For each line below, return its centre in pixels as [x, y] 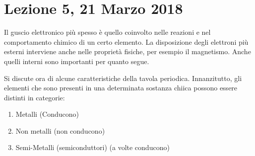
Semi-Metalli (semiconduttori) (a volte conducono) [93, 147]
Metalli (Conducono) [47, 114]
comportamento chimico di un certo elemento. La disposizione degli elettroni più [126, 41]
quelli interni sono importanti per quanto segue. [77, 61]
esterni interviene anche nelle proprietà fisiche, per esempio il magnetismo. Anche [127, 51]
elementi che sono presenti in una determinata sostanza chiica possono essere [121, 88]
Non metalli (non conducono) [60, 130]
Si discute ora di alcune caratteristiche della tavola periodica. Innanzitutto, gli [123, 78]
